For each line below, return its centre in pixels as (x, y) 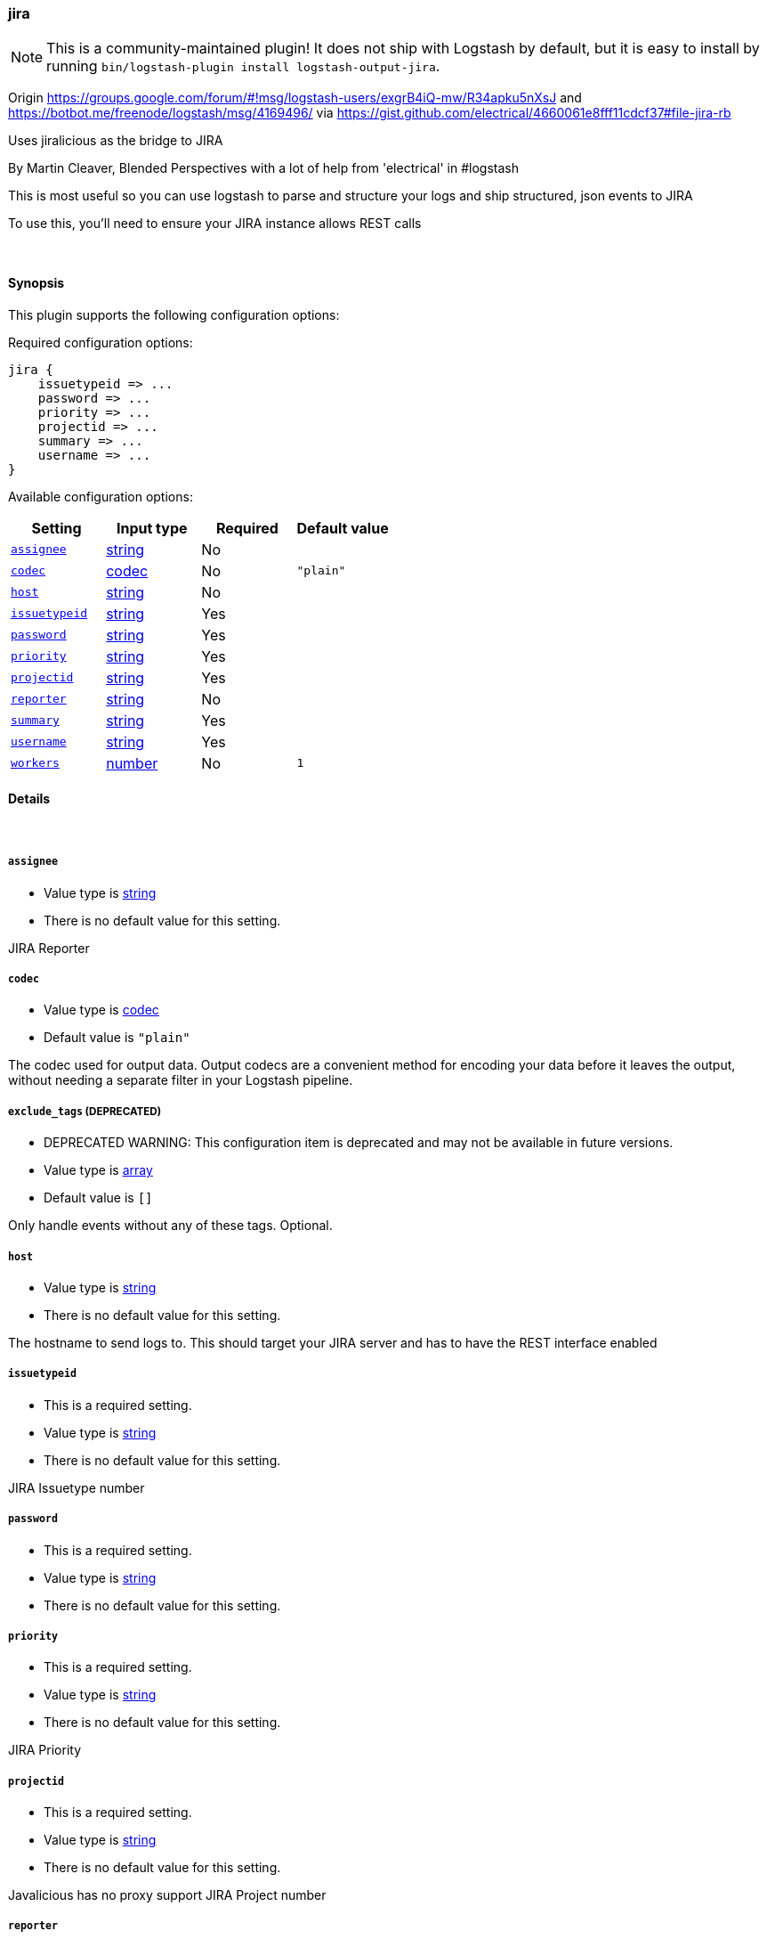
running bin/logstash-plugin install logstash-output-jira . (243, 66)
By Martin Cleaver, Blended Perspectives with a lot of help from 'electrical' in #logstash (263, 168)
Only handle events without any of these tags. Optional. (170, 1226)
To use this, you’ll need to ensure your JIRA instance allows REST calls (215, 224)
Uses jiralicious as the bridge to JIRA (116, 141)
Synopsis (36, 282)
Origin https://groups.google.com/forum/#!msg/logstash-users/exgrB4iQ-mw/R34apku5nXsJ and (295, 98)
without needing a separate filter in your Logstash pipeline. (181, 1080)
